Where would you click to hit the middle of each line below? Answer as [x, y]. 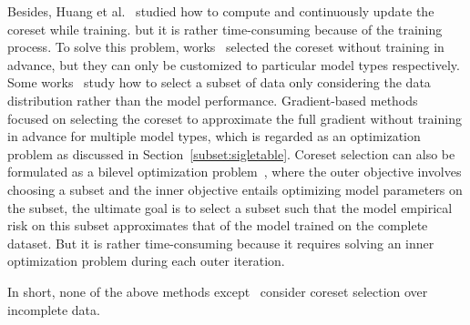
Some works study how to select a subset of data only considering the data [219, 82]
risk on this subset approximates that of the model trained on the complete [218, 225]
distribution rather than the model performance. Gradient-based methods [213, 100]
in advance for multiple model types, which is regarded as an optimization [214, 136]
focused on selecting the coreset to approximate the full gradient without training [235, 118]
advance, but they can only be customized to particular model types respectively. [234, 64]
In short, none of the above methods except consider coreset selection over [218, 291]
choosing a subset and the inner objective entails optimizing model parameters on [235, 189]
